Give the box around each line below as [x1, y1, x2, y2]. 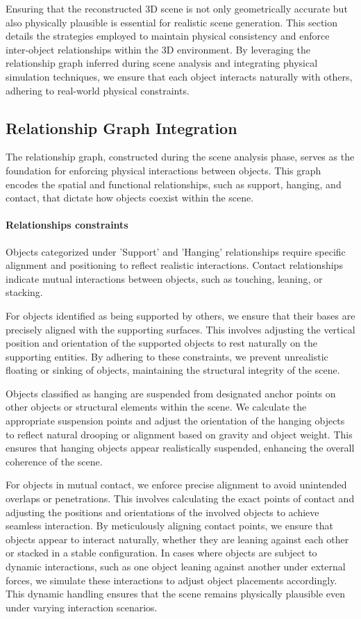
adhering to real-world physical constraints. [6, 83, 190, 97]
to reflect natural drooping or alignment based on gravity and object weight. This [6, 427, 353, 441]
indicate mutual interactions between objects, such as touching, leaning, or [6, 271, 323, 286]
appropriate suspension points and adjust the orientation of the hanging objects [6, 413, 345, 428]
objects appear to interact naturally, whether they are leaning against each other [6, 531, 349, 546]
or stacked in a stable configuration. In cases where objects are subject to [6, 545, 317, 560]
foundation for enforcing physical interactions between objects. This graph [6, 163, 321, 177]
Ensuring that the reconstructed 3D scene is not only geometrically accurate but [6, 1, 348, 15]
